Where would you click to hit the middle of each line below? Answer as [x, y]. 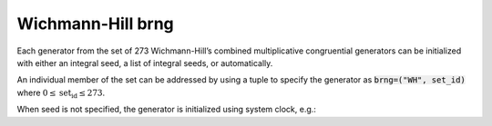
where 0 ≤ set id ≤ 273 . [61, 93]
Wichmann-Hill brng [96, 24]
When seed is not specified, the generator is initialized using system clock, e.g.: [166, 110]
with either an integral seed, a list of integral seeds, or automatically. [145, 63]
